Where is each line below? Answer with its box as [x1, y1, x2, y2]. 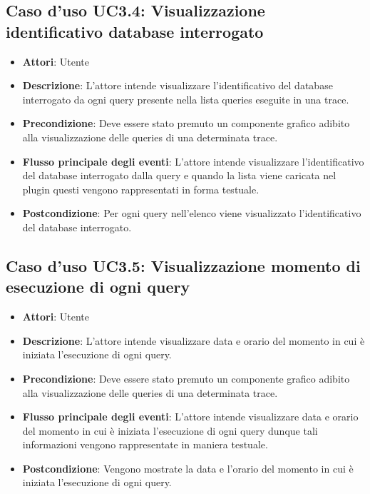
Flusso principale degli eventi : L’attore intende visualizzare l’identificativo [22, 153, 364, 168]
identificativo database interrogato [6, 20, 264, 42]
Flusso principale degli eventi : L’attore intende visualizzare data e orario [22, 409, 359, 424]
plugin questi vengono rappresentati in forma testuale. [22, 181, 259, 196]
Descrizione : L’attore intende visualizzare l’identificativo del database [22, 78, 333, 93]
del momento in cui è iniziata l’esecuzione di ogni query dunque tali [22, 423, 318, 438]
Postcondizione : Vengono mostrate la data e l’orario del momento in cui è [22, 460, 354, 475]
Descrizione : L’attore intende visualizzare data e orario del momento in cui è [22, 333, 365, 348]
